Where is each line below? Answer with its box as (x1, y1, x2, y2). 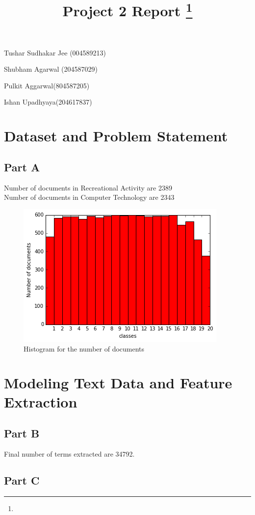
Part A (4, 159, 40, 174)
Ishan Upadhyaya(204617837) (4, 97, 92, 107)
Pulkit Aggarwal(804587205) (4, 80, 90, 90)
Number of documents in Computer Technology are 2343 (4, 192, 175, 202)
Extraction (4, 392, 77, 412)
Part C (4, 472, 40, 488)
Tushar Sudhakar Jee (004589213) (4, 47, 106, 57)
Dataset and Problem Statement (4, 126, 228, 146)
